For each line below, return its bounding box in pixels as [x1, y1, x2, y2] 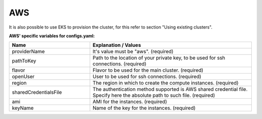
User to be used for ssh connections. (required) [92, 73, 201, 80]
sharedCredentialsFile [12, 89, 62, 96]
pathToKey [12, 58, 36, 64]
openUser [12, 73, 35, 80]
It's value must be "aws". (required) [92, 48, 174, 55]
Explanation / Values [92, 42, 141, 48]
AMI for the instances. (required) [92, 98, 167, 105]
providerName [12, 48, 45, 55]
